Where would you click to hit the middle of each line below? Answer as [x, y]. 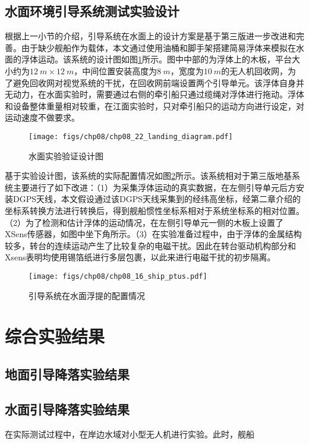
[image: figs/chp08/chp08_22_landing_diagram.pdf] [131, 136]
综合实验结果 [55, 336]
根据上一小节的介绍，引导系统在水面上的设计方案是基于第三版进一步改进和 [150, 36]
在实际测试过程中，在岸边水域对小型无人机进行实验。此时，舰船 [130, 434]
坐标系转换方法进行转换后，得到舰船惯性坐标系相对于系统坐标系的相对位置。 [154, 210]
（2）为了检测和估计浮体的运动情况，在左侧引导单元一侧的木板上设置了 [144, 222]
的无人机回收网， [255, 70]
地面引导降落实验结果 [67, 374]
